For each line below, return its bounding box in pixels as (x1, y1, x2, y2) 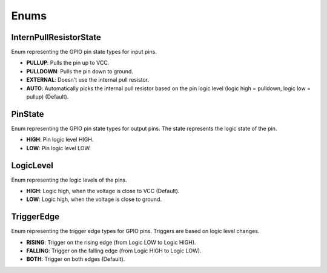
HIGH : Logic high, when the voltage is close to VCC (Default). (26, 188, 180, 194)
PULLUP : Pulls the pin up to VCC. (26, 59, 110, 67)
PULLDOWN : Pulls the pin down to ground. (26, 67, 133, 75)
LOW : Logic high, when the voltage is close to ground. (26, 196, 162, 203)
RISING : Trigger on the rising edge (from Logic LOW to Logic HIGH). (26, 238, 196, 246)
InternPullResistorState (11, 32, 101, 42)
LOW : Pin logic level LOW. (26, 144, 91, 151)
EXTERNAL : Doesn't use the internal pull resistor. (26, 76, 150, 84)
